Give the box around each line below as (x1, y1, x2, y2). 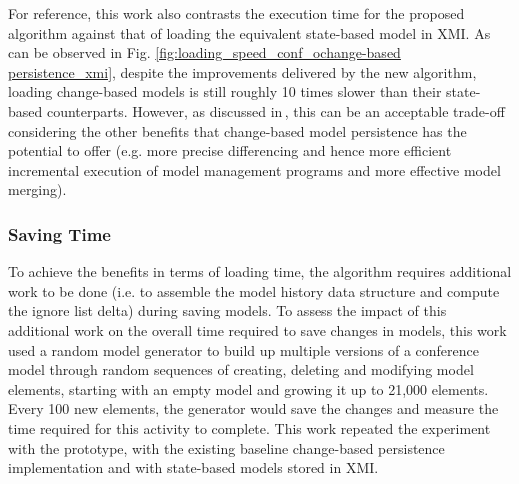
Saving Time (8, 221, 111, 246)
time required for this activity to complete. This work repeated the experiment (8, 417, 491, 438)
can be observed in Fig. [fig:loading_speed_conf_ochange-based (8, 42, 401, 63)
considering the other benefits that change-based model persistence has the (8, 120, 467, 141)
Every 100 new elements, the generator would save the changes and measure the (8, 398, 499, 419)
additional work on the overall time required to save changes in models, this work (8, 319, 507, 340)
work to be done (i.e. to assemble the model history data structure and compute (8, 280, 500, 301)
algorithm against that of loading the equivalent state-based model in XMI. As (8, 22, 491, 43)
